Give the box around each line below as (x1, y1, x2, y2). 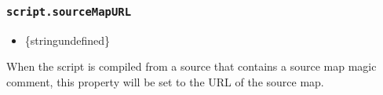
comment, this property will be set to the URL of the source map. (6, 73, 324, 90)
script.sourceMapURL (6, 5, 132, 18)
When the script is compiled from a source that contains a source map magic (6, 58, 377, 75)
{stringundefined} (24, 31, 111, 48)
